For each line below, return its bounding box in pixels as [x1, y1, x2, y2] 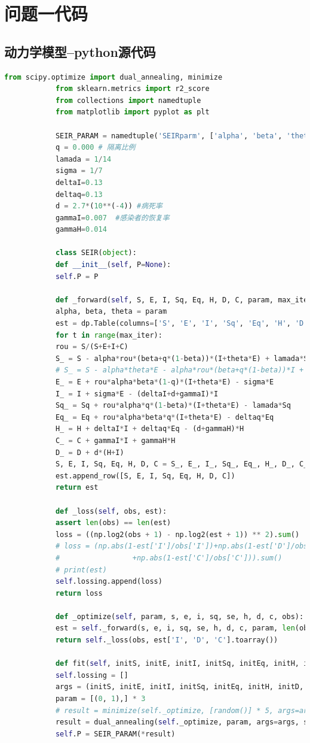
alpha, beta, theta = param [55, 307, 167, 316]
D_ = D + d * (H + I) [55, 448, 124, 457]
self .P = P [55, 272, 99, 281]
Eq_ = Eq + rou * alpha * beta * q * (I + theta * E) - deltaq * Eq [55, 413, 274, 421]
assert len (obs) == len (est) [55, 518, 171, 527]
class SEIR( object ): [55, 248, 137, 257]
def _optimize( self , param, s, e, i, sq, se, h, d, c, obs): [55, 612, 304, 621]
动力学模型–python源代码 [4, 42, 156, 60]
